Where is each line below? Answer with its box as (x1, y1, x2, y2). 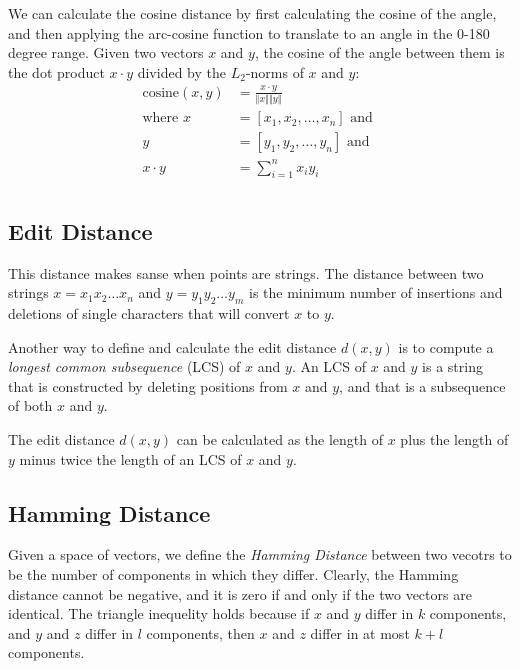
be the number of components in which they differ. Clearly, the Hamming (8, 564, 459, 584)
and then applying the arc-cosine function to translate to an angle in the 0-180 (8, 22, 490, 43)
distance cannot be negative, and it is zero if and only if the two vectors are (8, 583, 472, 604)
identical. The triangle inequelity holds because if (8, 603, 310, 624)
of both (8, 395, 53, 416)
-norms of (245, 61, 304, 82)
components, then (146, 622, 255, 643)
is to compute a (398, 336, 494, 357)
